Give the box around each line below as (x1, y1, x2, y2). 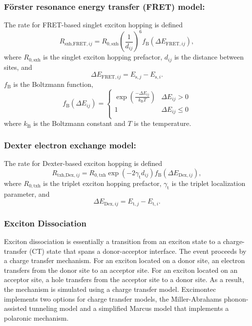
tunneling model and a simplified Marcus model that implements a (29, 303, 229, 313)
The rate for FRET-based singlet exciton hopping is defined (4, 20, 183, 30)
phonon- (224, 293, 249, 304)
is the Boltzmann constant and (33, 118, 126, 128)
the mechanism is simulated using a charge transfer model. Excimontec (4, 284, 216, 294)
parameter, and (4, 188, 50, 199)
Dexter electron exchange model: (4, 139, 136, 151)
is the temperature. (134, 118, 191, 128)
